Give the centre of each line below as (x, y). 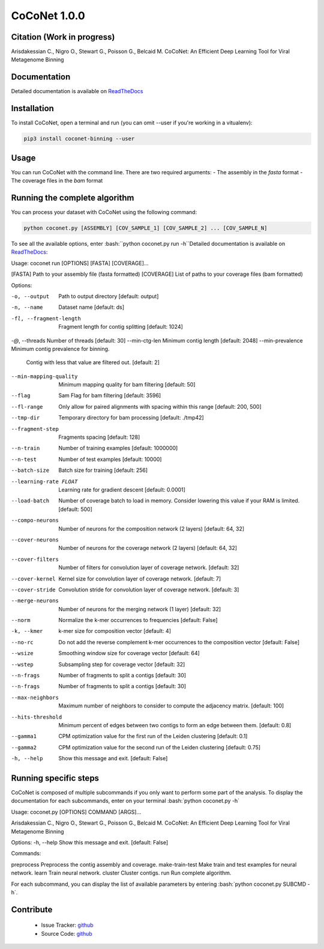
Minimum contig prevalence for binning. (60, 349)
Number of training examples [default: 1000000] (118, 448)
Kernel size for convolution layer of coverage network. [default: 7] (140, 578)
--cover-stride (34, 590)
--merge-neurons (35, 601)
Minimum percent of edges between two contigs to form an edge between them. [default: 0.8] (175, 725)
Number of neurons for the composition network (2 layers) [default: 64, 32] (151, 528)
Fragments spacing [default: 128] (99, 437)
